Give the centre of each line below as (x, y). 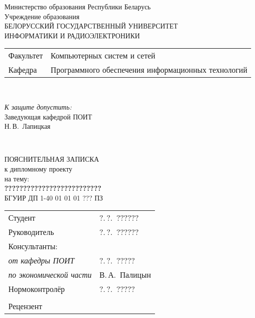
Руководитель (31, 232)
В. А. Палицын (125, 275)
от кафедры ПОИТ (41, 260)
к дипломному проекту (38, 168)
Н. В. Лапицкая (27, 126)
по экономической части (50, 275)
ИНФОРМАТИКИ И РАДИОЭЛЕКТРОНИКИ (72, 35)
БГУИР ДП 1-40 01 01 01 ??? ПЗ (54, 197)
